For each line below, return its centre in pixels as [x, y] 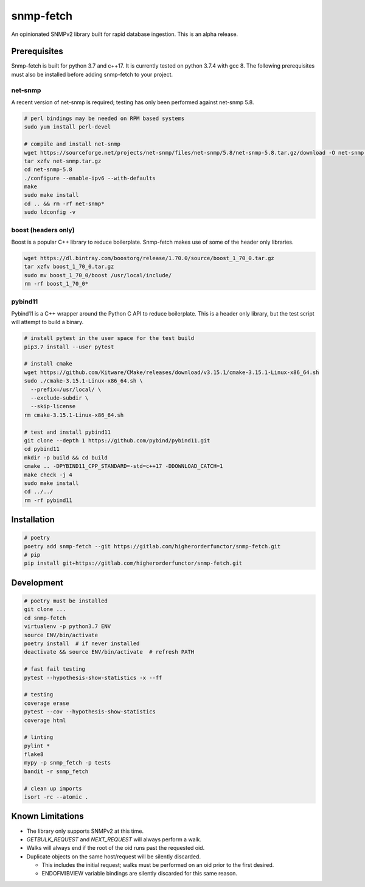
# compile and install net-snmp [72, 144]
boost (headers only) [43, 230]
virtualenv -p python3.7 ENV [68, 627]
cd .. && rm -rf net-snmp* [64, 203]
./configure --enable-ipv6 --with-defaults [90, 178]
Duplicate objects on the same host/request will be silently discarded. [113, 857]
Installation [33, 520]
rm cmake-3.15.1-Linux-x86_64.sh [74, 415]
